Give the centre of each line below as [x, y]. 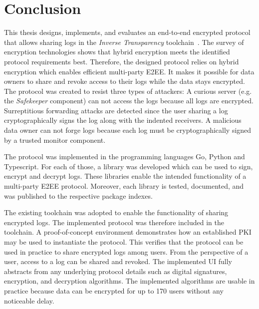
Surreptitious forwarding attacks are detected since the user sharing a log [116, 110]
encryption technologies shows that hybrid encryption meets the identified [117, 52]
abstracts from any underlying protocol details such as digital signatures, [116, 271]
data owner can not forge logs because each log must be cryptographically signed [128, 130]
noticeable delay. [29, 300]
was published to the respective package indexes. [78, 195]
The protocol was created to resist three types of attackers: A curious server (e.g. [128, 91]
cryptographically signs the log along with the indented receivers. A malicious [123, 120]
